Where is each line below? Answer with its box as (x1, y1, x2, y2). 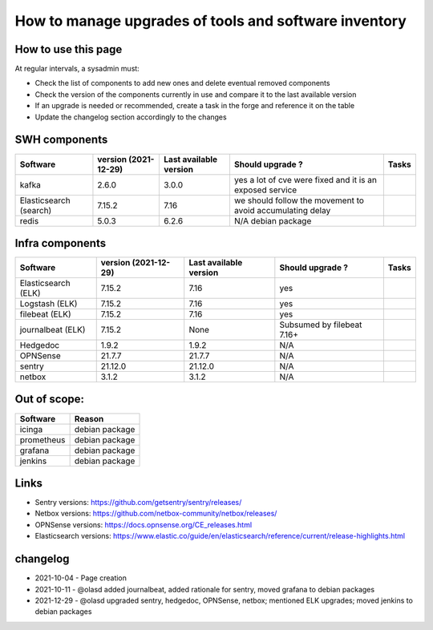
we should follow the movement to (233, 195, 365, 206)
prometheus (19, 434, 66, 445)
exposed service (233, 184, 297, 196)
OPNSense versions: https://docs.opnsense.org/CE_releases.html (34, 519, 253, 529)
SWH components (14, 133, 108, 147)
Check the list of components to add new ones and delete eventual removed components (34, 79, 330, 88)
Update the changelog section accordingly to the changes (34, 112, 228, 122)
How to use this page (14, 42, 123, 56)
